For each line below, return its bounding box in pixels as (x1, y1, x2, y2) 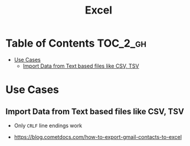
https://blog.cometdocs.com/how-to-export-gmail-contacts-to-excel (14, 133, 182, 140)
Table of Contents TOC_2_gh (5, 36, 147, 50)
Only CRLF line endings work (14, 122, 83, 129)
